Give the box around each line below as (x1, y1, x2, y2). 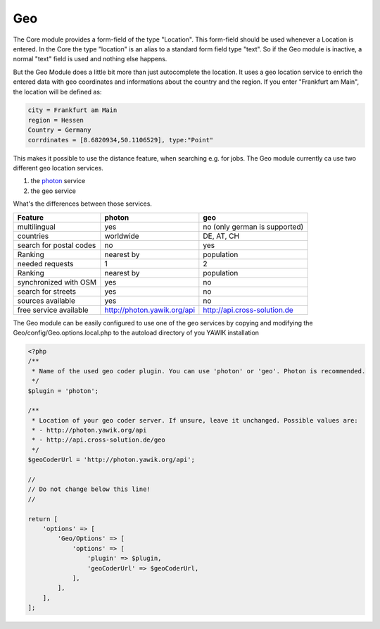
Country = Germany (27, 126, 91, 134)
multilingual (17, 222, 56, 232)
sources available (17, 296, 75, 306)
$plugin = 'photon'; (27, 387, 99, 394)
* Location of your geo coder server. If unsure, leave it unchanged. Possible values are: (32, 416, 358, 424)
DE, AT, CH (203, 231, 239, 241)
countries (17, 231, 49, 241)
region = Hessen (27, 116, 84, 124)
